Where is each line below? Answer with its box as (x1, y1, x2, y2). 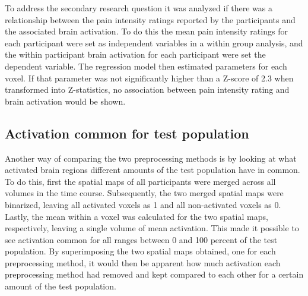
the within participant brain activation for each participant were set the (5, 48, 266, 61)
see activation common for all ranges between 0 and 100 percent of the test (5, 233, 278, 245)
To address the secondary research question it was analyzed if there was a (5, 2, 273, 14)
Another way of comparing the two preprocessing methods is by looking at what (5, 152, 297, 164)
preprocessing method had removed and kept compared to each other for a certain (5, 268, 304, 281)
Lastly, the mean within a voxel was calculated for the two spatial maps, (5, 210, 268, 222)
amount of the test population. (5, 280, 116, 292)
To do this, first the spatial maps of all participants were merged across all (5, 175, 276, 187)
